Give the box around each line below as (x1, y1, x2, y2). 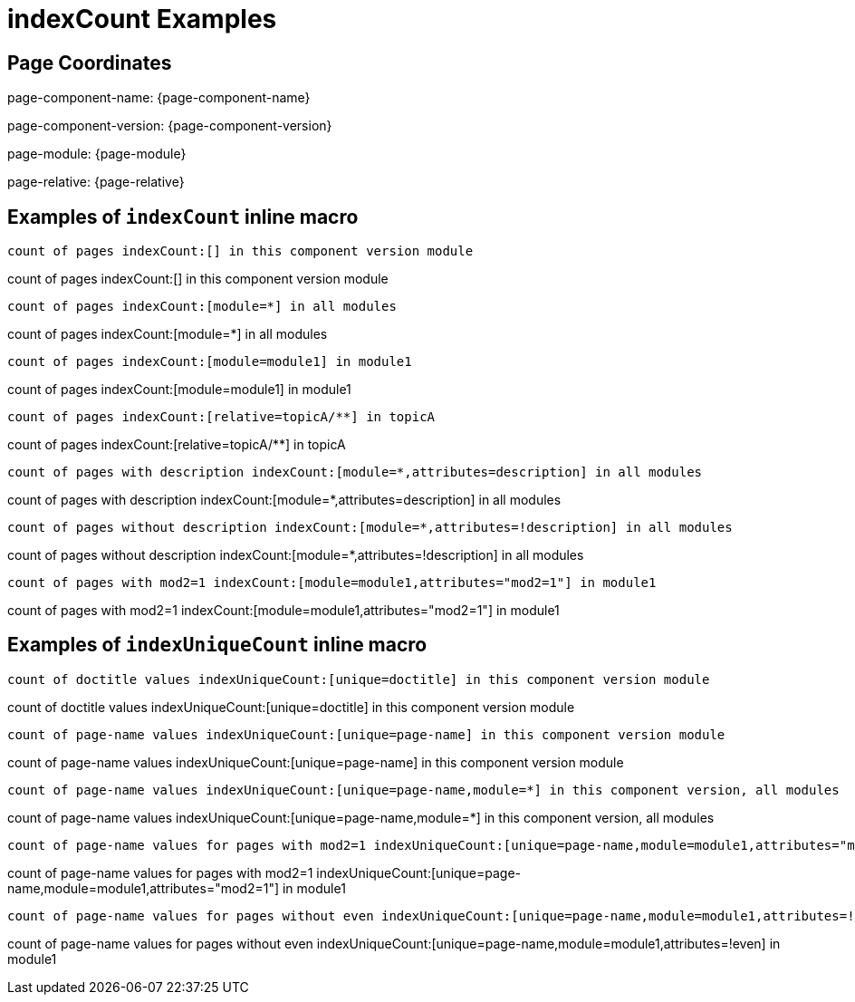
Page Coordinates (7, 51, 172, 74)
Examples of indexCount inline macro (7, 205, 359, 228)
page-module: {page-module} (7, 146, 187, 162)
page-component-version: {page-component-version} (7, 118, 332, 134)
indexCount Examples (7, 4, 277, 34)
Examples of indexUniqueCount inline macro (7, 633, 427, 657)
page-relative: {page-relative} (7, 174, 185, 190)
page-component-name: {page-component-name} (7, 90, 311, 106)
